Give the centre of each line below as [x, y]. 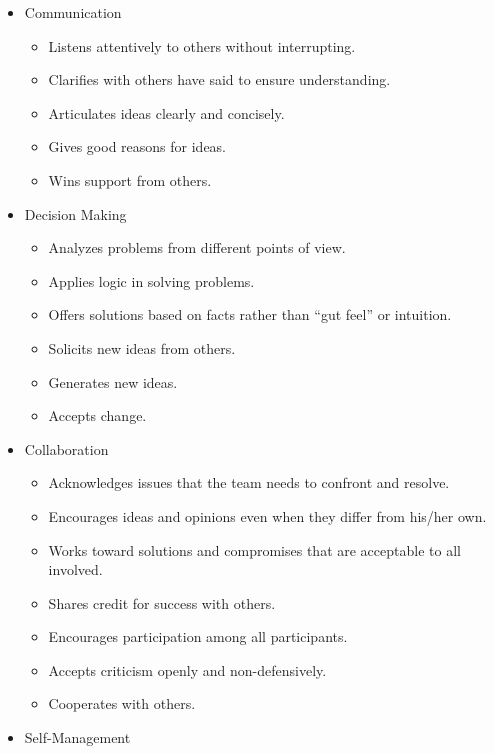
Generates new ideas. [113, 381]
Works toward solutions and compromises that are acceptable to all [254, 549]
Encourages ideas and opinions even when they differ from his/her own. [267, 515]
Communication [73, 12]
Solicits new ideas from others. [142, 347]
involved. [75, 569]
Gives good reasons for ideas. [137, 146]
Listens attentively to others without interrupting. [202, 45]
